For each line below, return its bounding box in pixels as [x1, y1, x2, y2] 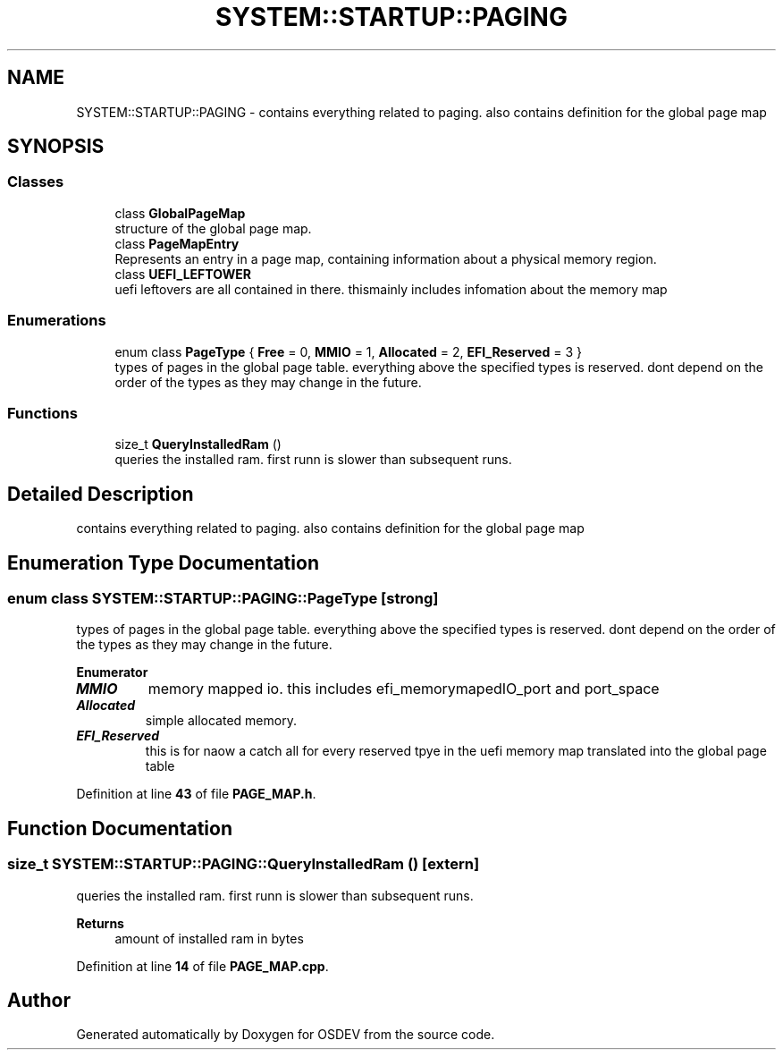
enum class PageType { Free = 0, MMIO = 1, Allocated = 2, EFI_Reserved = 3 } [114, 343, 582, 359]
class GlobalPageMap [114, 205, 246, 221]
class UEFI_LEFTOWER [114, 266, 251, 282]
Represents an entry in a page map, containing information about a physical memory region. [114, 250, 657, 266]
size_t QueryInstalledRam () [114, 436, 282, 452]
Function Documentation [7, 816, 232, 840]
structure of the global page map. [114, 220, 312, 236]
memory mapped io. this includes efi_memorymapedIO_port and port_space [147, 680, 660, 698]
